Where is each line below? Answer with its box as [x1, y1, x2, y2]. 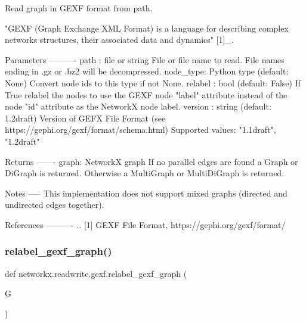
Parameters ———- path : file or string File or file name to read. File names [5, 53, 285, 66]
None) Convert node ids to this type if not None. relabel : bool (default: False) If [5, 76, 301, 89]
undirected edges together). [5, 198, 104, 211]
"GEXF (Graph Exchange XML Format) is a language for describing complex [5, 21, 289, 34]
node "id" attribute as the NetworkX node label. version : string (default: [5, 100, 271, 113]
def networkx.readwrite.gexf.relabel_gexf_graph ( [5, 267, 187, 279]
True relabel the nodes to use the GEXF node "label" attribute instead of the [5, 88, 288, 101]
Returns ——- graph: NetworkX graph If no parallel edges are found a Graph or [5, 155, 298, 167]
